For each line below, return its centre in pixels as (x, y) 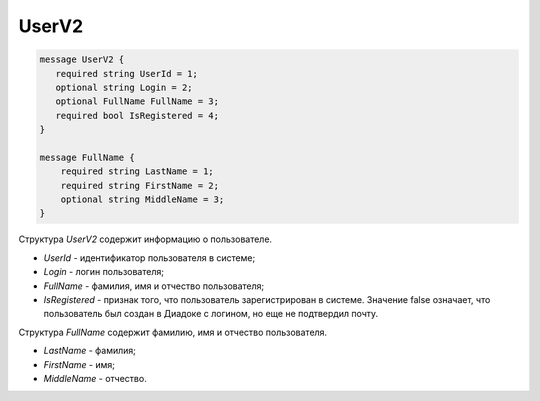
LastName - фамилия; (90, 351)
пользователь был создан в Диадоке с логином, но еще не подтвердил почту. (211, 314)
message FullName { (87, 157)
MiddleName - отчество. (95, 378)
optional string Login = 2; (124, 87)
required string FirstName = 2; (140, 185)
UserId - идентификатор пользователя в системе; (149, 257)
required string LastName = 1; (137, 171)
